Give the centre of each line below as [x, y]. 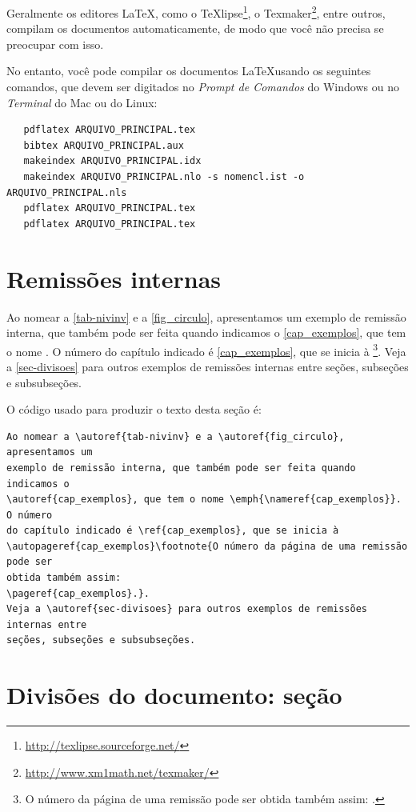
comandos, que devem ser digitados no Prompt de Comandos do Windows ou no [203, 87]
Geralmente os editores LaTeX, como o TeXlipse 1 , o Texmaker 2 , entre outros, [196, 12]
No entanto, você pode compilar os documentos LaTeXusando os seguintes [189, 71]
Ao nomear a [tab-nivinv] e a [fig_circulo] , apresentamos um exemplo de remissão [206, 316]
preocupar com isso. [55, 44]
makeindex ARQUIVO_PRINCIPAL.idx [112, 161]
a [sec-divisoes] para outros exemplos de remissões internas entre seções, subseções [208, 366]
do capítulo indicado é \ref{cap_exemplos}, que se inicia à [173, 531]
